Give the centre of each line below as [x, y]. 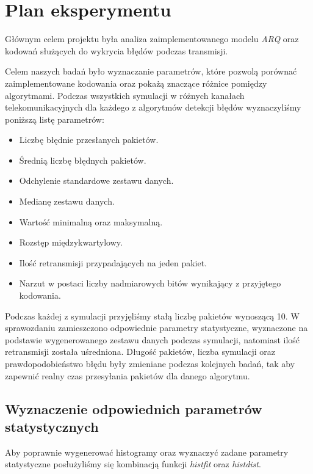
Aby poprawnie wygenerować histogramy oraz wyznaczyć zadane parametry [147, 452]
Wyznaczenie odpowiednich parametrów [134, 408]
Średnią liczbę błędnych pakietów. [83, 160]
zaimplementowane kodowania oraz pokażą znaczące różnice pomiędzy [136, 83]
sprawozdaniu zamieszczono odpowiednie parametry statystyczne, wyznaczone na [156, 328]
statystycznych [52, 426]
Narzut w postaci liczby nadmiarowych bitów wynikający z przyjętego [150, 283]
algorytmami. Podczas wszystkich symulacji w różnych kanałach [125, 95]
